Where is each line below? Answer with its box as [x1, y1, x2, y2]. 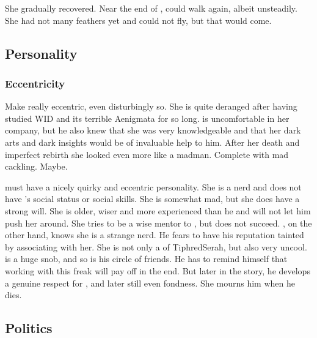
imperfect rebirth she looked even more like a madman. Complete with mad [5, 148, 289, 160]
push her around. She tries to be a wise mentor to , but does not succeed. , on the [5, 216, 312, 229]
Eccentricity [5, 75, 65, 91]
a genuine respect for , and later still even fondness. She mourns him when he [5, 276, 295, 289]
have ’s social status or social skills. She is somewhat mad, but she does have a [5, 192, 300, 205]
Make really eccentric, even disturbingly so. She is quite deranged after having [5, 100, 297, 113]
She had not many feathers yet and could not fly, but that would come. [5, 13, 272, 26]
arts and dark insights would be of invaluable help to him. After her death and [5, 135, 300, 148]
